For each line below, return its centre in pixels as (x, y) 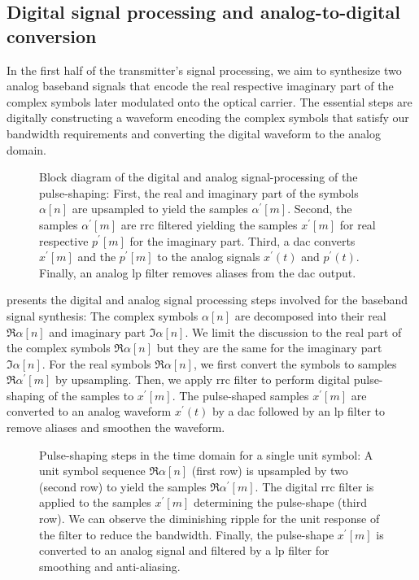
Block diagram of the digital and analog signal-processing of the (199, 177)
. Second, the (320, 209)
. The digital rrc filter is (314, 486)
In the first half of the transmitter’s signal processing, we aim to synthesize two (204, 70)
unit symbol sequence (92, 471)
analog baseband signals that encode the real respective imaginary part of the (200, 86)
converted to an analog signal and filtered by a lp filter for (184, 550)
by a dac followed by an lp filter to (299, 411)
